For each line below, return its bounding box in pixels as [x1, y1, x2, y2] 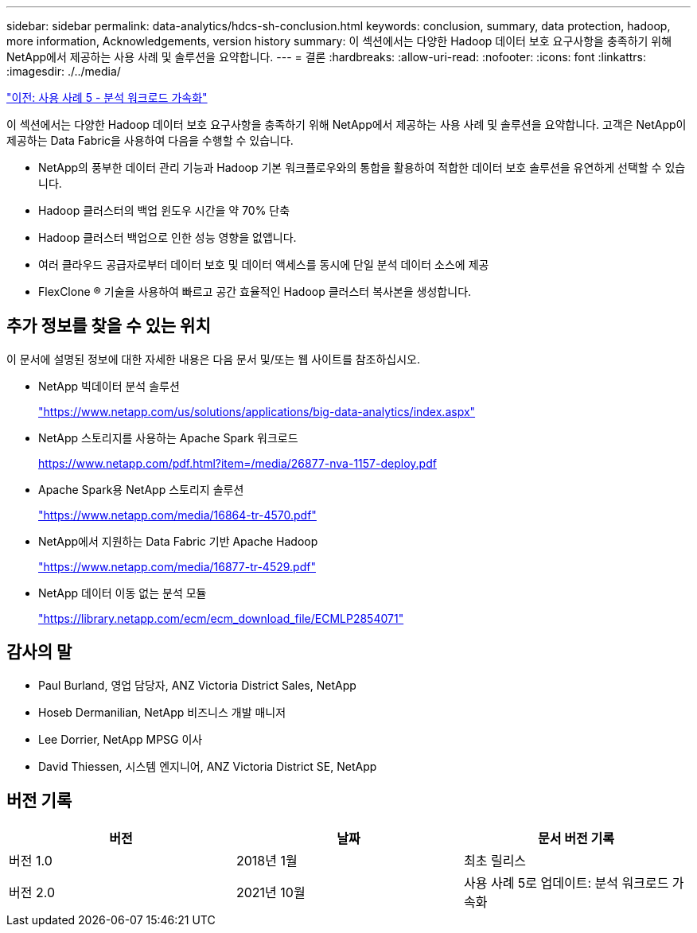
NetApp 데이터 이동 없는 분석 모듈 [38, 585, 207, 600]
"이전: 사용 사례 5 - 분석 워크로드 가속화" [6, 91, 208, 104]
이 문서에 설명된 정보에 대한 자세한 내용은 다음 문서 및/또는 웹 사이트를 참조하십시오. [6, 352, 421, 366]
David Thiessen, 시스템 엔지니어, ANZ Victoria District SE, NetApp [38, 759, 377, 773]
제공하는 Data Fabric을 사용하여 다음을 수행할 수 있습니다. [6, 134, 294, 147]
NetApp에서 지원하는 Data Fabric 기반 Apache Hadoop [38, 534, 318, 548]
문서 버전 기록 [538, 830, 614, 846]
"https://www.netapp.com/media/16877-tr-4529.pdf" [38, 559, 316, 573]
